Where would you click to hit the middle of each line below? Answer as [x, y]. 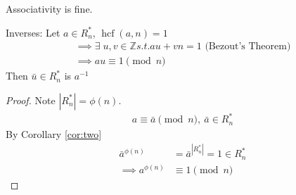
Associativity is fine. [49, 8]
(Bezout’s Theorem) [248, 47]
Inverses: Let [33, 32]
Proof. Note [31, 100]
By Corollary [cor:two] [54, 134]
